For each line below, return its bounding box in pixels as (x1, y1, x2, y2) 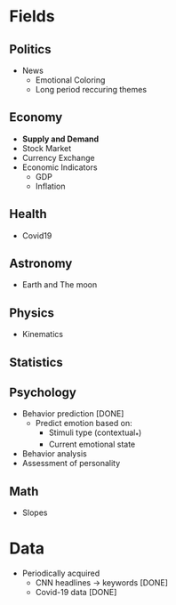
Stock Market (21, 142, 72, 153)
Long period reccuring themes (35, 85, 148, 94)
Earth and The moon (21, 279, 98, 290)
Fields (9, 6, 55, 27)
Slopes (21, 507, 48, 518)
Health (9, 206, 47, 222)
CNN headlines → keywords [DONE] (35, 577, 169, 588)
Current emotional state (48, 439, 136, 450)
